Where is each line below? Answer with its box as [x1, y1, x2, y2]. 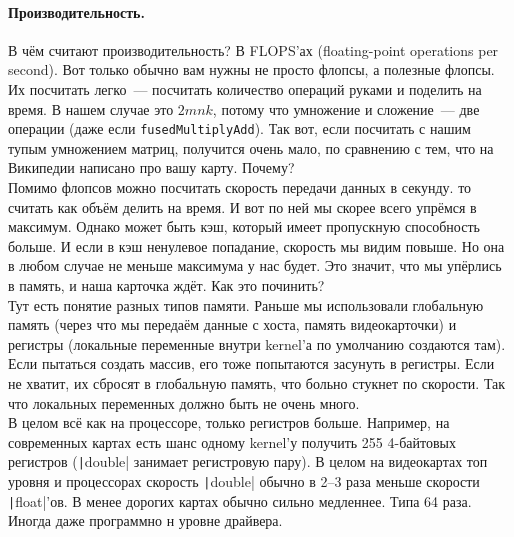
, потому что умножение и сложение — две [212, 98, 480, 119]
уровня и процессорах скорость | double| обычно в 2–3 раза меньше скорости [8, 470, 480, 491]
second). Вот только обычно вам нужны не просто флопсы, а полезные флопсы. [8, 59, 495, 80]
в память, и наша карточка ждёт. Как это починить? [8, 274, 325, 295]
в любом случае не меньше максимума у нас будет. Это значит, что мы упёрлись [8, 255, 502, 276]
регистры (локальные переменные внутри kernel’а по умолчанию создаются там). [8, 333, 506, 354]
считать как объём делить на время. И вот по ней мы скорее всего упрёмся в [8, 196, 477, 217]
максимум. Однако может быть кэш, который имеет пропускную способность [8, 216, 480, 237]
